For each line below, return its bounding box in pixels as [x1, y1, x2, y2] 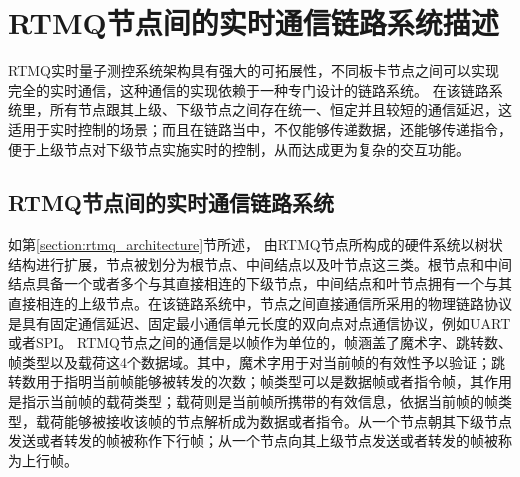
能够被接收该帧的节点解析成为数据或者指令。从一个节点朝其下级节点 [63, 410, 512, 431]
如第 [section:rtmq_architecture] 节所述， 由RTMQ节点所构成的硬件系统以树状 [8, 234, 503, 255]
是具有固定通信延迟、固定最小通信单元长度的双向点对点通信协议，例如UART [8, 312, 511, 333]
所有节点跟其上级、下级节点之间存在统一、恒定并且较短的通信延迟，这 [49, 99, 512, 120]
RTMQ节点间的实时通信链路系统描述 [8, 2, 499, 43]
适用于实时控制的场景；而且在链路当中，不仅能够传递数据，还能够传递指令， [8, 118, 512, 139]
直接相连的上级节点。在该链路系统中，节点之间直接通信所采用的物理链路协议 [8, 293, 512, 314]
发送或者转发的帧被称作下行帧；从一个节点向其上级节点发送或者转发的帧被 [8, 430, 498, 451]
